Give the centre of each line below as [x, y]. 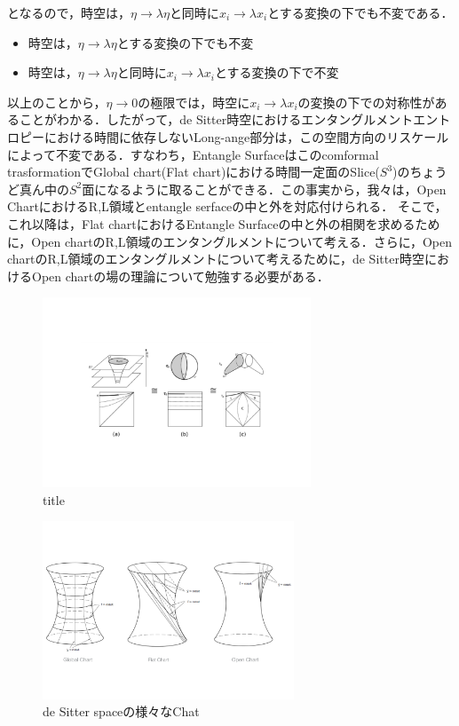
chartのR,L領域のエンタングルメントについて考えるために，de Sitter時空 [216, 259]
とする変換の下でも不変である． [360, 12]
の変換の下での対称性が [366, 102]
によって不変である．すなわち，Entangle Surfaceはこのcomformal [193, 154]
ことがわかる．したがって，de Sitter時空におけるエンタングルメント [216, 119]
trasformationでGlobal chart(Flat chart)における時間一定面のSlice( [194, 172]
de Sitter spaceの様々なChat [121, 711]
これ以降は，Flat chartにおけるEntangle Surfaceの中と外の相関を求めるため [224, 223]
